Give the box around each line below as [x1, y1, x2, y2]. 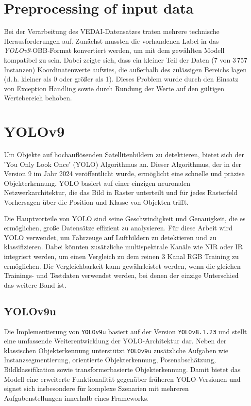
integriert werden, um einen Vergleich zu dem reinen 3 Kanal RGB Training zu [4, 251, 239, 261]
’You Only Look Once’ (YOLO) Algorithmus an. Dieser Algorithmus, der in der [4, 159, 242, 169]
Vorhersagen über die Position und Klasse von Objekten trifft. [4, 196, 189, 207]
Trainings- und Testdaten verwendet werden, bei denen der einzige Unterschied [4, 270, 239, 280]
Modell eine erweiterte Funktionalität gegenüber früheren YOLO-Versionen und [4, 374, 241, 384]
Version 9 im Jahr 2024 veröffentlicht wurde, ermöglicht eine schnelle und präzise [4, 168, 245, 179]
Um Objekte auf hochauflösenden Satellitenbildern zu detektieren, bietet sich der [4, 149, 244, 159]
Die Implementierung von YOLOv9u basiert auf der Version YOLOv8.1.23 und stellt [4, 326, 247, 336]
